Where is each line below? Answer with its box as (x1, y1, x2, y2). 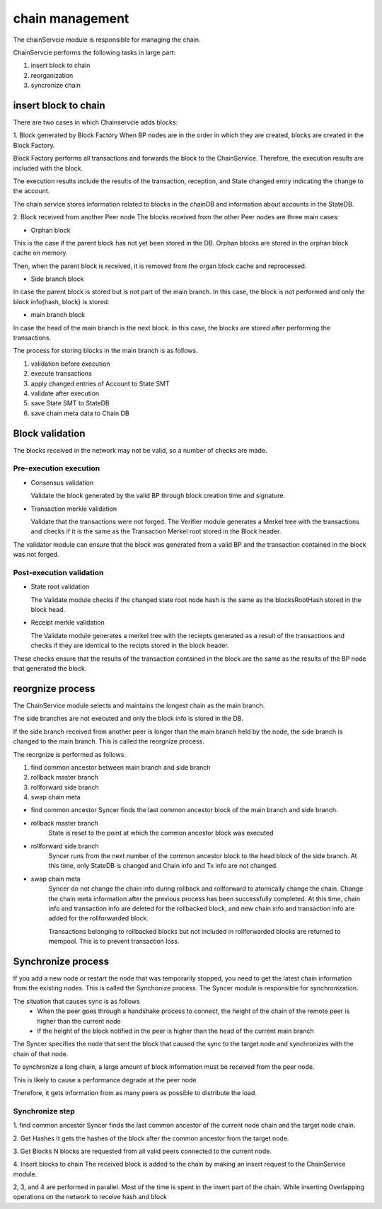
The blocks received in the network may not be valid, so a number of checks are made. (13, 446, 267, 454)
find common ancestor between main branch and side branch (30, 763, 212, 771)
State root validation (30, 582, 90, 591)
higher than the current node (37, 1017, 121, 1025)
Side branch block (30, 274, 84, 283)
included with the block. (13, 163, 83, 173)
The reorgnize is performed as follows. (13, 750, 127, 758)
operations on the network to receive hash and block (13, 1193, 168, 1201)
